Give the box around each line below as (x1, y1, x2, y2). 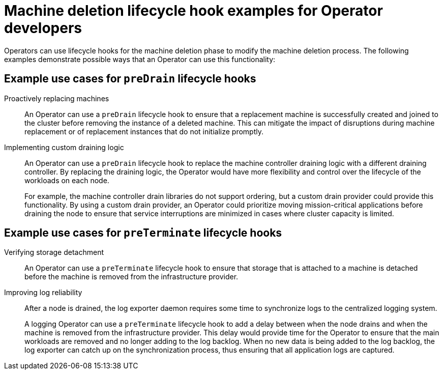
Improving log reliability (4, 288, 82, 297)
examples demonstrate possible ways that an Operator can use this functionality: (4, 54, 276, 64)
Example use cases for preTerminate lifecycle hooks (4, 226, 282, 240)
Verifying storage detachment (4, 248, 104, 257)
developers (4, 19, 82, 37)
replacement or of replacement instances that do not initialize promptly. (24, 127, 264, 136)
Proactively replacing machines (4, 94, 109, 103)
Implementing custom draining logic (4, 142, 124, 152)
